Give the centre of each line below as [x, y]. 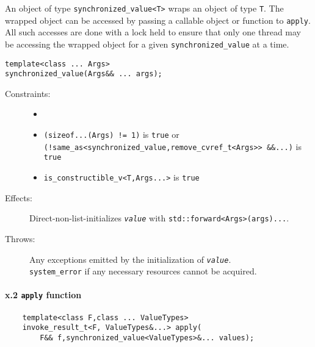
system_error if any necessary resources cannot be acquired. [143, 271]
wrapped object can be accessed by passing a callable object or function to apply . [158, 20]
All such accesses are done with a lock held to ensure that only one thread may [153, 32]
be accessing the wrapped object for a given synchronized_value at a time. [147, 44]
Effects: [19, 197]
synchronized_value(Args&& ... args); [84, 74]
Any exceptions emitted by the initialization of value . [130, 259]
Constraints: [28, 93]
